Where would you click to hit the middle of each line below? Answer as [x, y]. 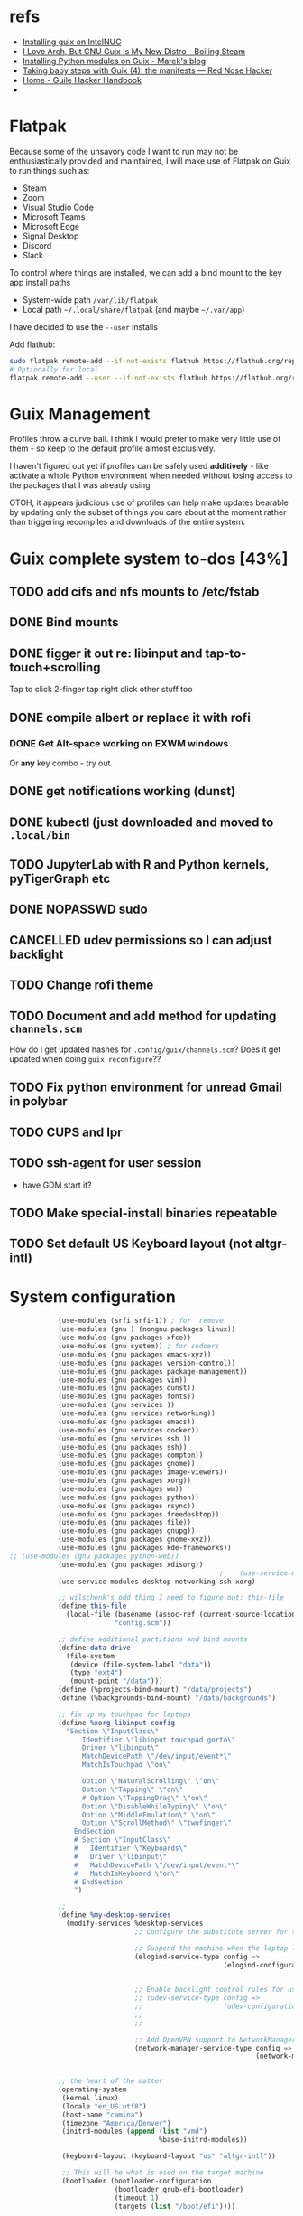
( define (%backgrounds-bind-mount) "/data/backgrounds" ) [167, 1698]
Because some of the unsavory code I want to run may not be [124, 151]
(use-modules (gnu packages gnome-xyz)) [134, 1540]
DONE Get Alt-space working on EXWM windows [119, 743]
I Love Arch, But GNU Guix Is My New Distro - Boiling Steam [134, 51]
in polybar [38, 1101]
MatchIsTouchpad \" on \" [126, 1765]
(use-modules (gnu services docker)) [129, 1430]
